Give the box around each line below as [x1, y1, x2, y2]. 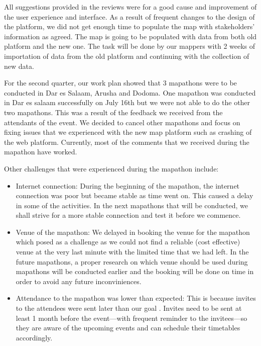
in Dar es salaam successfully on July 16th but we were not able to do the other [4, 97, 250, 108]
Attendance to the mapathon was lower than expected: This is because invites [16, 293, 256, 303]
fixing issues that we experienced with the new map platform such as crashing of [4, 127, 252, 137]
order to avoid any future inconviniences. [16, 276, 142, 286]
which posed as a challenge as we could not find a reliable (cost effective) [16, 236, 240, 247]
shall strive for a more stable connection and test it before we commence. [16, 210, 241, 220]
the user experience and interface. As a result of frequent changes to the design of [4, 11, 255, 22]
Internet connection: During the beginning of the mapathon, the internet [16, 180, 240, 191]
